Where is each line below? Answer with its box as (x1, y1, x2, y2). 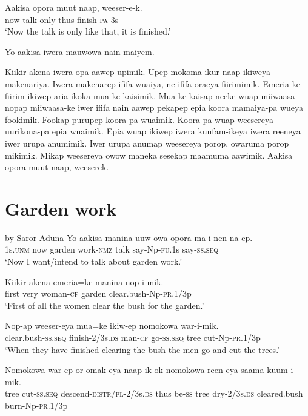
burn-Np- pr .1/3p (5, 398, 68, 411)
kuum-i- (267, 363, 296, 376)
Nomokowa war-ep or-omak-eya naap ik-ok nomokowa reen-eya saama (5, 363, 264, 376)
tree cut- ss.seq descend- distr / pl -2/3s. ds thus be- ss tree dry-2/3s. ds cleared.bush (5, 387, 303, 400)
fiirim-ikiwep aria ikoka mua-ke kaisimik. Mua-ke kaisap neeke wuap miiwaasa (5, 89, 295, 102)
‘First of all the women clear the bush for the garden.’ (5, 299, 204, 311)
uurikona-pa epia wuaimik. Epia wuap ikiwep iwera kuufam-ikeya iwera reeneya (5, 125, 301, 137)
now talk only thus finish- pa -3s (5, 13, 119, 25)
